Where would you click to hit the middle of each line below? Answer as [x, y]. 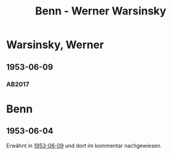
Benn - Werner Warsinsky [101, 11]
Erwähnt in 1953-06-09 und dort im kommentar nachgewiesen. [84, 145]
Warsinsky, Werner [55, 45]
